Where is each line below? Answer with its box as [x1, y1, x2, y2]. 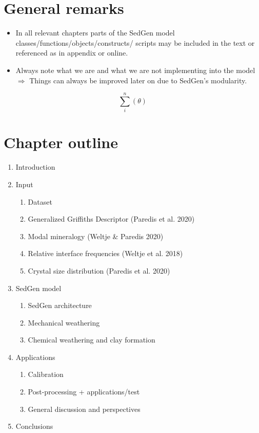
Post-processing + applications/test [28, 386, 140, 397]
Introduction [15, 161, 55, 172]
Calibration [28, 369, 64, 380]
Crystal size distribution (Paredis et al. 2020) [28, 265, 170, 276]
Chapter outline [4, 132, 118, 153]
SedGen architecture [28, 300, 92, 311]
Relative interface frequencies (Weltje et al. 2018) [28, 248, 183, 259]
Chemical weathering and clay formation [28, 334, 155, 345]
